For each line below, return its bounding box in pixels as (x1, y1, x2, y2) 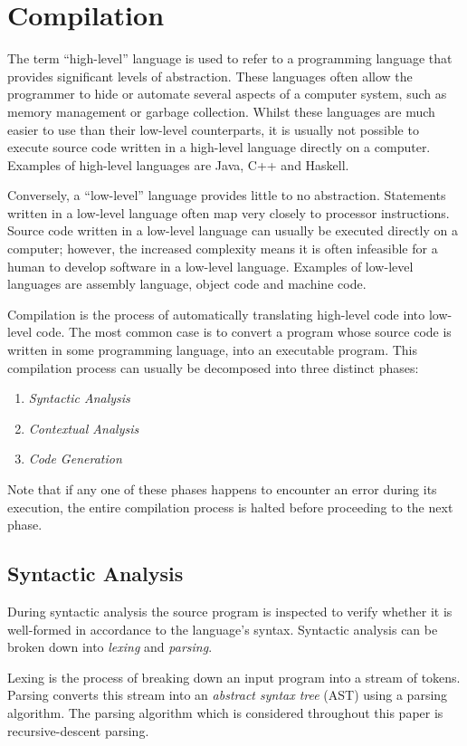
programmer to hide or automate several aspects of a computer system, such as (7, 84, 447, 103)
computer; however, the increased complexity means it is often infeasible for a (7, 239, 438, 258)
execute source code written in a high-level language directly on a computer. (7, 138, 431, 157)
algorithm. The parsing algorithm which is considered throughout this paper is (7, 703, 443, 722)
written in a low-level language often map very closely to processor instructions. (7, 203, 450, 222)
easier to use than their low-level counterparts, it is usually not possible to (7, 120, 419, 139)
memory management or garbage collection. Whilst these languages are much (7, 101, 435, 120)
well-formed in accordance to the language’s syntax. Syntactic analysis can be (7, 619, 438, 638)
